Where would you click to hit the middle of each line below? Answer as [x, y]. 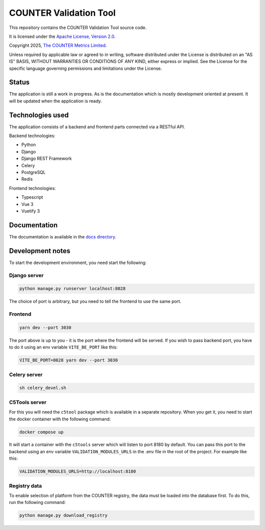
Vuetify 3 [31, 211]
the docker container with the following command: [60, 419]
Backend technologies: [32, 136]
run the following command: [38, 502]
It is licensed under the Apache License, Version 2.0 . [62, 36]
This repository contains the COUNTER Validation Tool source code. [78, 28]
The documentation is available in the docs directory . [63, 236]
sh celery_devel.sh [43, 388]
